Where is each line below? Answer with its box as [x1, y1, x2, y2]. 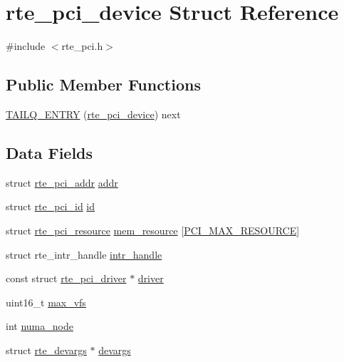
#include [6, 38, 46, 53]
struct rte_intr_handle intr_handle [6, 247, 162, 262]
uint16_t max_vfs [6, 294, 86, 309]
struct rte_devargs [6, 342, 87, 357]
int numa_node [6, 319, 73, 333]
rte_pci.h [61, 38, 103, 53]
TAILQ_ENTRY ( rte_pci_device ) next [6, 106, 181, 121]
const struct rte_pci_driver [6, 271, 127, 286]
